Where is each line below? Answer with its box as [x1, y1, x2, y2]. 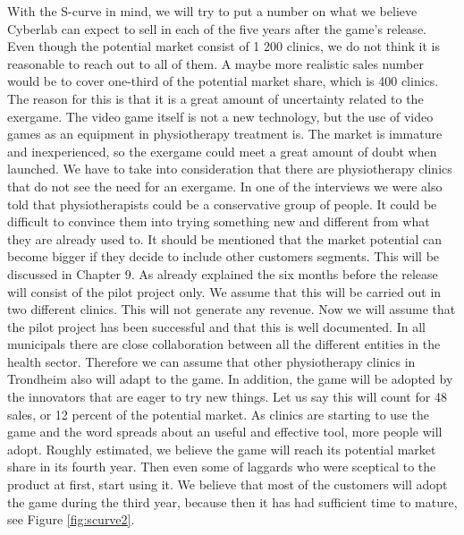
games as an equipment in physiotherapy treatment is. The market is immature [7, 124, 443, 143]
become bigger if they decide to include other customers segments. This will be [7, 247, 440, 266]
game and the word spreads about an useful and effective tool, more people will [7, 422, 443, 441]
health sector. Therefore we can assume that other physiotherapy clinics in [7, 352, 416, 370]
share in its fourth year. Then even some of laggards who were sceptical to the [7, 457, 436, 476]
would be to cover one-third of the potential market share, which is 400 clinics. [7, 72, 439, 90]
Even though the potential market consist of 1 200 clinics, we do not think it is [7, 37, 440, 55]
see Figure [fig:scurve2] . [7, 510, 135, 529]
